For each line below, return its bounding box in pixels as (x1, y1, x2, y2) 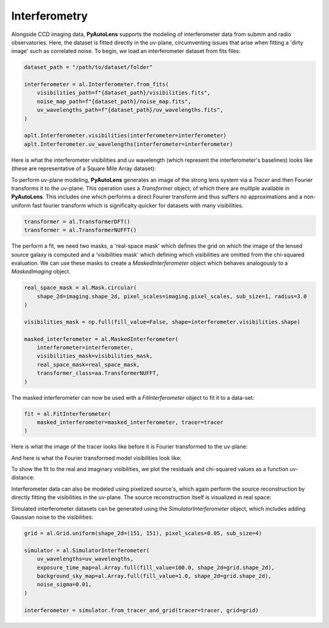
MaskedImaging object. (11, 268, 71, 275)
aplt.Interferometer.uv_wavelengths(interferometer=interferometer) (24, 140, 233, 148)
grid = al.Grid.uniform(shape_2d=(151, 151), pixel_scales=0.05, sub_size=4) (24, 530, 262, 537)
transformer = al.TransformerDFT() (24, 218, 130, 225)
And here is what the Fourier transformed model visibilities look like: (11, 454, 182, 461)
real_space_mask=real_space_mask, (37, 361, 140, 368)
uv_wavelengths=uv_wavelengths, (37, 555, 134, 563)
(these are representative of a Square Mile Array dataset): (11, 165, 157, 172)
